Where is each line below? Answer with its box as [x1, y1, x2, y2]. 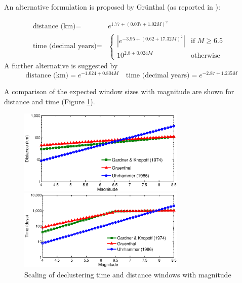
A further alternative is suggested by [4, 60, 118, 71]
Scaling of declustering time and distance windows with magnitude [24, 269, 231, 280]
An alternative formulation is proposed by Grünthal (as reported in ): [4, 2, 220, 12]
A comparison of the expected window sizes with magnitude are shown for [4, 86, 234, 96]
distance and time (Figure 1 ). [4, 96, 95, 106]
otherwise [190, 52, 220, 60]
